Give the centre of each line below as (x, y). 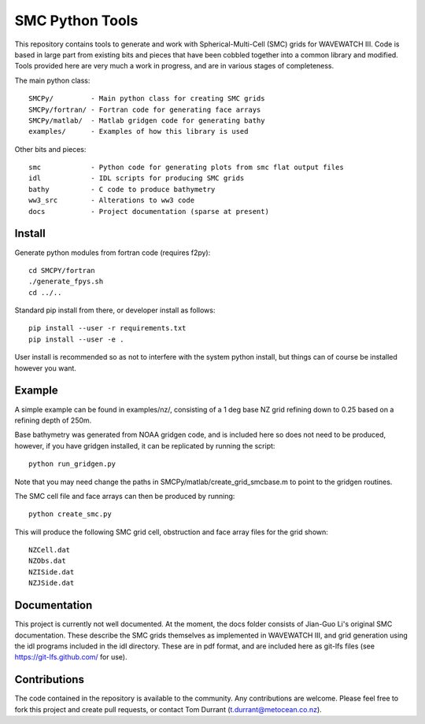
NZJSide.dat (52, 583)
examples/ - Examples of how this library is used (139, 131)
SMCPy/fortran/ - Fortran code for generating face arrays (145, 109)
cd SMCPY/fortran (62, 270)
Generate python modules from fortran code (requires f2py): (113, 253)
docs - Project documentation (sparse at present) (149, 211)
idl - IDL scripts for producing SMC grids (137, 178)
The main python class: (52, 80)
